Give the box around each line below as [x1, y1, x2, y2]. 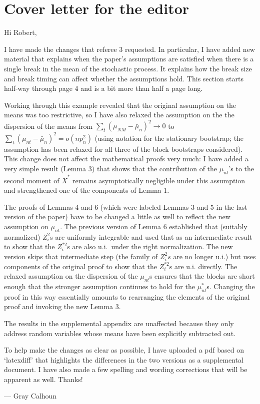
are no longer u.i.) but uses [173, 251, 256, 261]
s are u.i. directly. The [169, 261, 237, 271]
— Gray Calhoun [4, 391, 57, 401]
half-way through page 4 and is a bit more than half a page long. [4, 83, 203, 93]
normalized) [4, 231, 40, 242]
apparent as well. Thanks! [4, 374, 83, 384]
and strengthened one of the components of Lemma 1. [4, 185, 169, 195]
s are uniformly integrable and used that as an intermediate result [50, 231, 252, 242]
